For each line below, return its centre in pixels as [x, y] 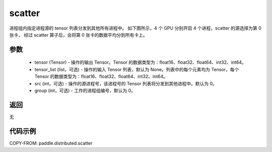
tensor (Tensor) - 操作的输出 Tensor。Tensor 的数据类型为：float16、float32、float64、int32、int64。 [140, 62]
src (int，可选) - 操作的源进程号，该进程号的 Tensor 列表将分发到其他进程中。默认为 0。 [126, 83]
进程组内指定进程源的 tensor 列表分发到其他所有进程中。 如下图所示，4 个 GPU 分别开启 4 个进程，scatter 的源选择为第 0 [135, 28]
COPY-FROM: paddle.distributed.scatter [51, 143]
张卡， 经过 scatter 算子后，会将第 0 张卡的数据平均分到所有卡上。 [79, 35]
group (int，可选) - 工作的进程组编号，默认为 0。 [85, 90]
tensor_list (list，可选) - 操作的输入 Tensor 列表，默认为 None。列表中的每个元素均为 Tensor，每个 [137, 69]
